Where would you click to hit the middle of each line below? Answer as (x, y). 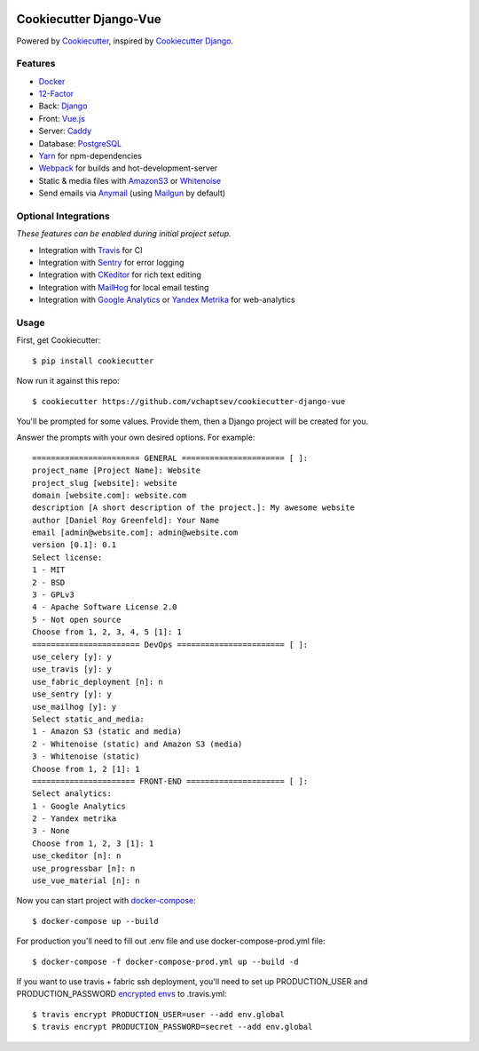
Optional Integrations (63, 216)
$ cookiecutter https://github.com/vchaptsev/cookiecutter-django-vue (189, 401)
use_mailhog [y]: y (75, 707)
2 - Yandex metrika (75, 819)
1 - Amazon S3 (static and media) (107, 732)
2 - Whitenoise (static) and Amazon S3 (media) (137, 744)
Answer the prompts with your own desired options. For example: (136, 438)
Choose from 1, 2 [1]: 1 (86, 769)
